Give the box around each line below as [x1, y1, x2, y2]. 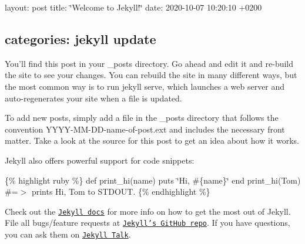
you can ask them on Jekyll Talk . [5, 228, 131, 240]
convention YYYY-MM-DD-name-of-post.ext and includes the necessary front [5, 123, 285, 135]
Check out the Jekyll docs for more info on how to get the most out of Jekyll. [5, 205, 291, 217]
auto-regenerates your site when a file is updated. [5, 91, 182, 104]
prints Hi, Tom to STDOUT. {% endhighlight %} [31, 185, 210, 198]
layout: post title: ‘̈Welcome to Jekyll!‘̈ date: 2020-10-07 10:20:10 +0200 [5, 1, 262, 13]
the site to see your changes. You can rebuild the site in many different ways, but [5, 69, 297, 81]
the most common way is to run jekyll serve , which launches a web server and [5, 80, 285, 92]
